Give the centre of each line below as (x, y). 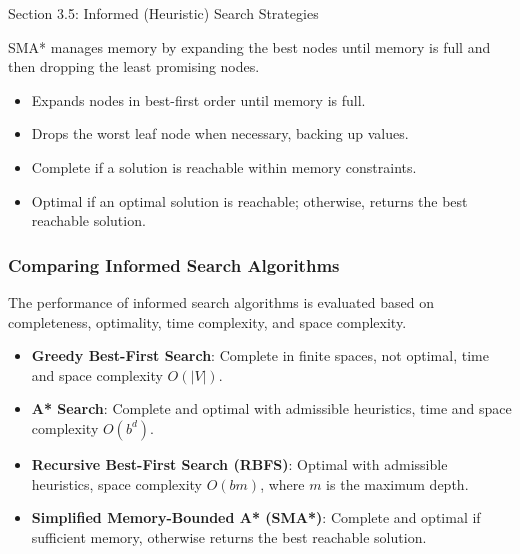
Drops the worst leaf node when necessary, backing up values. (220, 133)
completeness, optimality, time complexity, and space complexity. (207, 321)
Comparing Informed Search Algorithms (174, 264)
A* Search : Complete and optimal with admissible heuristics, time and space (271, 408)
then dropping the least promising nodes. (134, 66)
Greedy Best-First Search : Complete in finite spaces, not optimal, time (260, 355)
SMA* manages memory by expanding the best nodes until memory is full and (249, 46)
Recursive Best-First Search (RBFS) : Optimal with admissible (239, 463)
